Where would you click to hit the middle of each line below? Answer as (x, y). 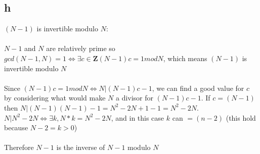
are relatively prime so (81, 48)
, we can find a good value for (198, 88)
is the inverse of (81, 147)
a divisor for (135, 98)
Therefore (19, 147)
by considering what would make (55, 98)
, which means (185, 58)
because (16, 127)
